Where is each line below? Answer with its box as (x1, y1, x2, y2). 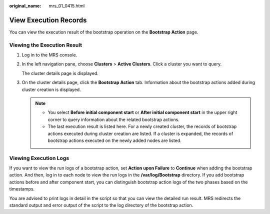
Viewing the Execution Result (9, 41, 82, 48)
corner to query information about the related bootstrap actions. (47, 116, 180, 122)
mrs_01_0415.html (48, 3, 85, 8)
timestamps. (9, 186, 35, 192)
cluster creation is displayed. (21, 86, 81, 92)
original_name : (9, 3, 41, 8)
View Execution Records (9, 15, 87, 24)
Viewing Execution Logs (9, 154, 69, 161)
